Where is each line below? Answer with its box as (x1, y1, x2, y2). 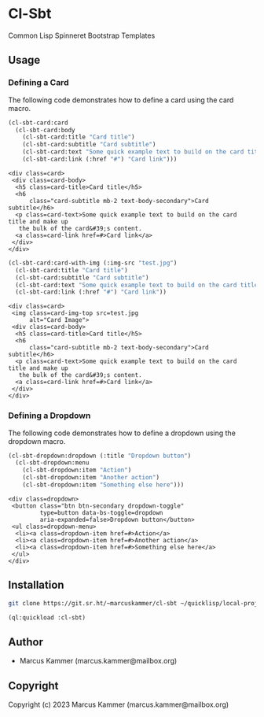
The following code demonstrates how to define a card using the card (8, 95, 234, 105)
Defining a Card (8, 77, 69, 88)
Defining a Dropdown (8, 410, 91, 421)
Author (8, 635, 43, 649)
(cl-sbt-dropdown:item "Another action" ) (22, 474, 159, 482)
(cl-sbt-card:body (15, 126, 76, 134)
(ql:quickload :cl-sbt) (8, 613, 86, 622)
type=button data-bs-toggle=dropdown (39, 508, 163, 516)
